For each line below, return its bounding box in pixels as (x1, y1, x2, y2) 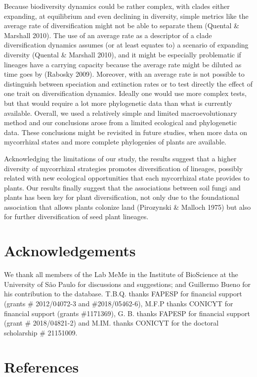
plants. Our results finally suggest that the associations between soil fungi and (4, 182, 241, 192)
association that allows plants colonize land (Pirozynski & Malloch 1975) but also (4, 201, 251, 212)
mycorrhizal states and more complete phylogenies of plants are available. (4, 137, 226, 147)
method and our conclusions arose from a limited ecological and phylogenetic (4, 117, 237, 128)
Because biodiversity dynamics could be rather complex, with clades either (4, 1, 230, 11)
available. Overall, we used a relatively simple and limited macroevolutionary (4, 107, 237, 118)
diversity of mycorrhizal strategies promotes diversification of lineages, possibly (4, 163, 243, 173)
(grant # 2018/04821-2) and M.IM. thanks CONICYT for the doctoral (4, 318, 219, 328)
